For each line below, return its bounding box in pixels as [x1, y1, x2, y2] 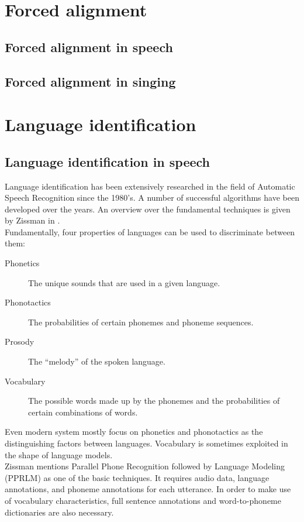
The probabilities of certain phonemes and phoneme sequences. [28, 315, 254, 328]
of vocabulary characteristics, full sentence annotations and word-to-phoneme [5, 494, 281, 506]
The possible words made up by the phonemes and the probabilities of [28, 394, 280, 407]
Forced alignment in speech [5, 37, 173, 56]
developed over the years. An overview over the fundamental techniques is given [5, 202, 291, 215]
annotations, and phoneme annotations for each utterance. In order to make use [5, 483, 291, 495]
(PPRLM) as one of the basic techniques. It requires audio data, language [5, 471, 270, 483]
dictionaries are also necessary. [5, 506, 114, 518]
